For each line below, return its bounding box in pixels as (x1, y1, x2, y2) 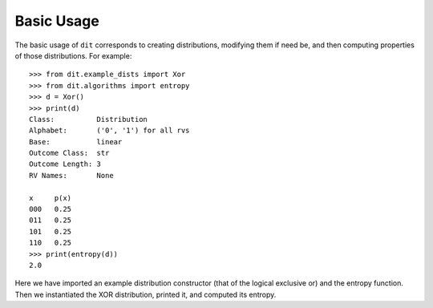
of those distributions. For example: (14, 51, 132, 60)
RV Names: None (29, 171, 114, 180)
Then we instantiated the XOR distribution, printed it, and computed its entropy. (14, 290, 277, 299)
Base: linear (29, 137, 123, 146)
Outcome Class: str (29, 148, 110, 158)
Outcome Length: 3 (29, 160, 102, 168)
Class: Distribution (29, 115, 148, 124)
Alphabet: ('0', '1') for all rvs (29, 126, 190, 136)
